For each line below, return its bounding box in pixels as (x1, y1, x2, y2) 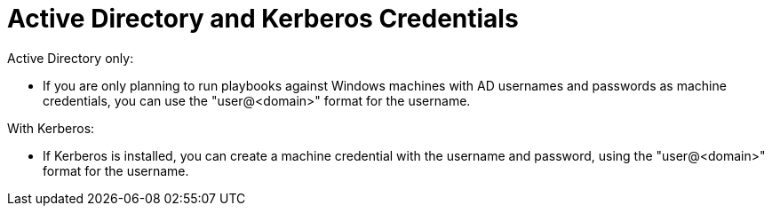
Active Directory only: (7, 50, 134, 66)
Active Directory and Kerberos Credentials (7, 4, 519, 34)
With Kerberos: (7, 120, 95, 136)
